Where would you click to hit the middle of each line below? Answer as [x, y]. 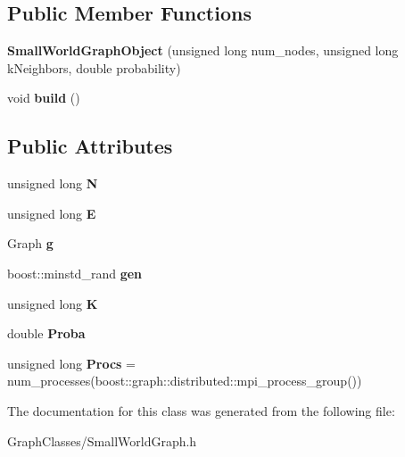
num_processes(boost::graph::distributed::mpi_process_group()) [185, 381]
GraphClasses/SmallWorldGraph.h [102, 440]
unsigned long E [52, 213]
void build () [44, 98]
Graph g [30, 243]
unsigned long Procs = [71, 363]
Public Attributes [90, 146]
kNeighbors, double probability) [94, 67]
